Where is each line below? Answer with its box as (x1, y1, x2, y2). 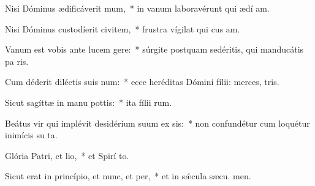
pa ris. (5, 54, 29, 67)
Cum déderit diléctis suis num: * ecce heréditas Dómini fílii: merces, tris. (5, 75, 279, 88)
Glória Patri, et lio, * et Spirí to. (5, 149, 129, 162)
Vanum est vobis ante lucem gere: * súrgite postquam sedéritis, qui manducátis (5, 43, 304, 56)
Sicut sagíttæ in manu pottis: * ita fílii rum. (5, 95, 172, 108)
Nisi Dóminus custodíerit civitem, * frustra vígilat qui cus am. (5, 22, 240, 35)
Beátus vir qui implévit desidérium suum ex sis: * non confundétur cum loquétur (5, 116, 310, 129)
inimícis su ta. (5, 128, 58, 141)
